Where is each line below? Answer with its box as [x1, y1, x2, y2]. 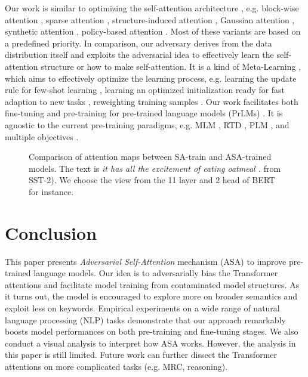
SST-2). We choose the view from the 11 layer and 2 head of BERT [29, 174, 275, 186]
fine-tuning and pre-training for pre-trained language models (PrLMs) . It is [5, 107, 283, 119]
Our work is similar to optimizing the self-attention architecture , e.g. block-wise [5, 2, 299, 14]
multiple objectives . [5, 130, 79, 143]
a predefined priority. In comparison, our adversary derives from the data [5, 36, 272, 49]
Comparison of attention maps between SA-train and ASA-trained [29, 150, 272, 163]
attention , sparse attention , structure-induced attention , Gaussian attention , [5, 13, 295, 26]
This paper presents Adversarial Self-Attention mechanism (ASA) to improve [5, 255, 287, 267]
